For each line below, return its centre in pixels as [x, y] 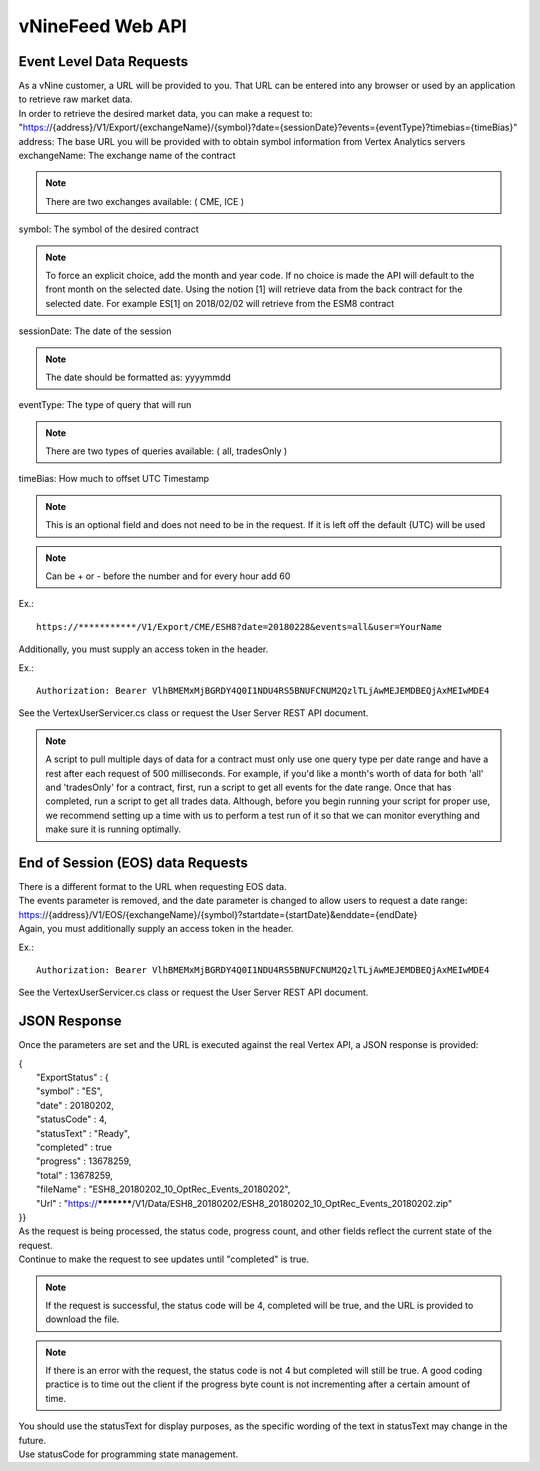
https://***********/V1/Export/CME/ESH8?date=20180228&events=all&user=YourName [239, 626]
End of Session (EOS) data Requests [133, 862]
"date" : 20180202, [75, 1105]
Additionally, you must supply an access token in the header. [143, 649]
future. [32, 1440]
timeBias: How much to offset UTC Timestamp [114, 479]
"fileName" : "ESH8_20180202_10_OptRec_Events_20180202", [163, 1189]
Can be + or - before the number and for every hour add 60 [168, 576]
